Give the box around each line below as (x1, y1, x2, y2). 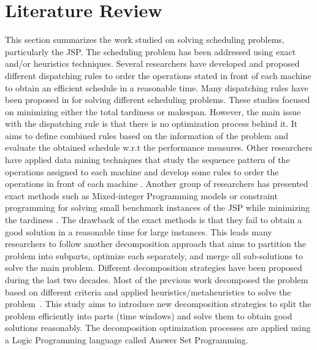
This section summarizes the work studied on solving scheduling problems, (5, 33, 285, 46)
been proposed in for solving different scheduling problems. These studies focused (5, 93, 310, 106)
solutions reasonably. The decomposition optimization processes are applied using (5, 321, 311, 334)
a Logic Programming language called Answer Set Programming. (5, 333, 248, 346)
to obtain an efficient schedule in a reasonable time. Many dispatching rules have (5, 81, 308, 94)
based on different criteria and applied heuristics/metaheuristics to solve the (5, 285, 291, 298)
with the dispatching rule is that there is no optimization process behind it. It (5, 117, 298, 130)
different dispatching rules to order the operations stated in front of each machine (5, 69, 311, 82)
